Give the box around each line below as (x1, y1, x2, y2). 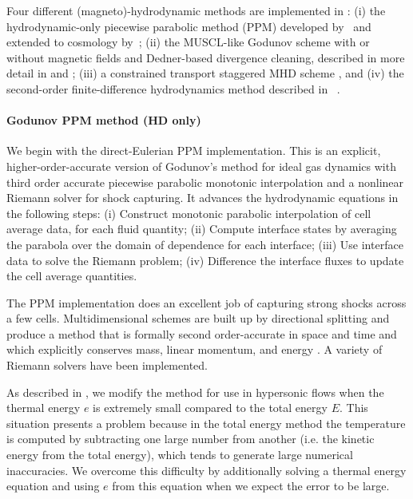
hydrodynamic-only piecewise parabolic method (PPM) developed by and (6, 18, 371, 34)
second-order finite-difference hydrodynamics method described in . (6, 80, 340, 97)
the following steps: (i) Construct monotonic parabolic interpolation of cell (6, 204, 371, 221)
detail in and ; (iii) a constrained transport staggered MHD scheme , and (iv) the (6, 65, 404, 81)
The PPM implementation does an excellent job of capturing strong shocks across (6, 294, 407, 311)
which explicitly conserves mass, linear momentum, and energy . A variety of (6, 341, 383, 358)
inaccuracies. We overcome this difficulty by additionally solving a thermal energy (6, 461, 407, 478)
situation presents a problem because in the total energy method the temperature (6, 414, 406, 431)
